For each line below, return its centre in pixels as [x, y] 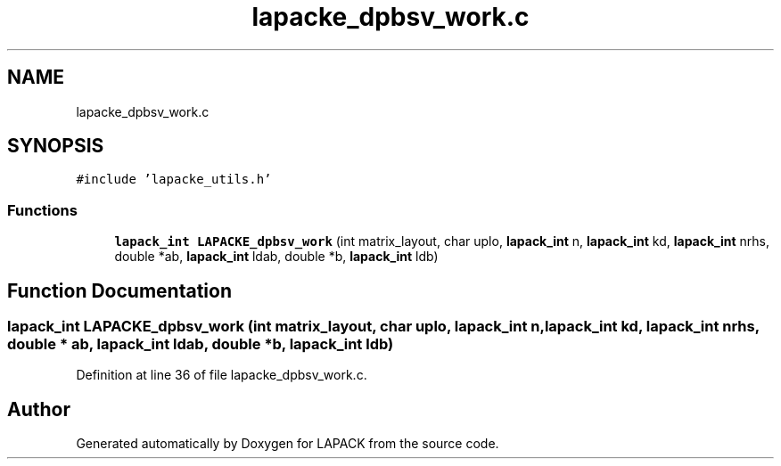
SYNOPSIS [56, 146]
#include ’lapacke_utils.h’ [174, 180]
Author [39, 409]
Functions [42, 210]
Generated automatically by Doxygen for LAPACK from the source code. [288, 444]
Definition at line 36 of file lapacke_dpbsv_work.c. [222, 375]
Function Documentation [119, 290]
